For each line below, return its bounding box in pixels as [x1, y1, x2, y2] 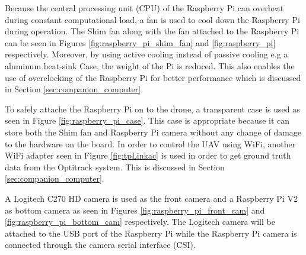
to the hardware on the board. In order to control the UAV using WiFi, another [5, 137, 296, 150]
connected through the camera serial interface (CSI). [5, 238, 196, 251]
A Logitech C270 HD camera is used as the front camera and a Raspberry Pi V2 [5, 192, 298, 204]
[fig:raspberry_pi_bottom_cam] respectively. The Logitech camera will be [5, 215, 275, 228]
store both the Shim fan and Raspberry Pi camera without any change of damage [5, 125, 302, 138]
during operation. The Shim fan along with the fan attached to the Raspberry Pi [5, 25, 299, 37]
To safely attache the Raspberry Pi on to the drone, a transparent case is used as [5, 102, 300, 115]
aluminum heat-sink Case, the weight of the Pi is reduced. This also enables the [5, 59, 295, 72]
